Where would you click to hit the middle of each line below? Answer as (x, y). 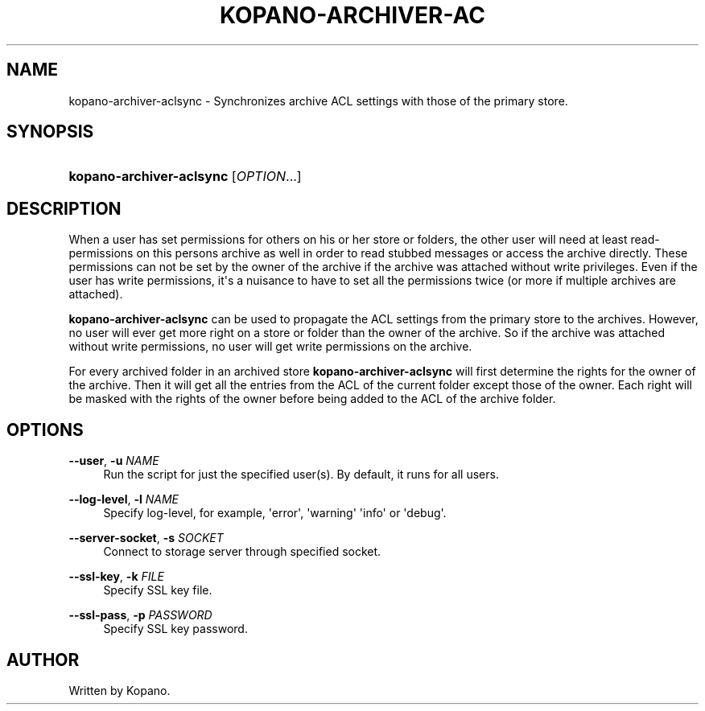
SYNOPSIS (50, 132)
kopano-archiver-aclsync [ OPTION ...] (185, 177)
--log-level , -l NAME (124, 499)
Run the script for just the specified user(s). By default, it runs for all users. (301, 475)
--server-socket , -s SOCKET (146, 538)
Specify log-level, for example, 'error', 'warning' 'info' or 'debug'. (275, 513)
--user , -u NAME (114, 461)
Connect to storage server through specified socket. (242, 552)
